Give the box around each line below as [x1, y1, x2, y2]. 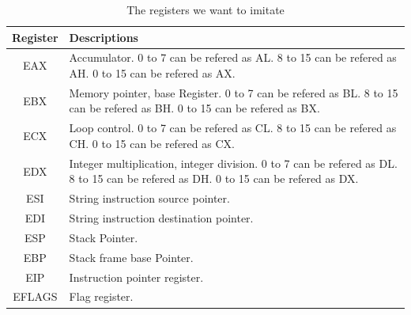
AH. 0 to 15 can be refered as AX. [69, 65, 236, 82]
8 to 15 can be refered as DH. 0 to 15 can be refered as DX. [69, 170, 359, 187]
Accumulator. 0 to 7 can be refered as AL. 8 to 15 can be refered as [69, 49, 397, 66]
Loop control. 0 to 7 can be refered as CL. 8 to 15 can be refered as [69, 120, 397, 136]
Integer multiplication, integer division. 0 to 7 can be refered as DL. [69, 154, 398, 171]
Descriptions [69, 28, 138, 45]
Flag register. [69, 288, 134, 305]
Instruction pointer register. [69, 268, 204, 285]
